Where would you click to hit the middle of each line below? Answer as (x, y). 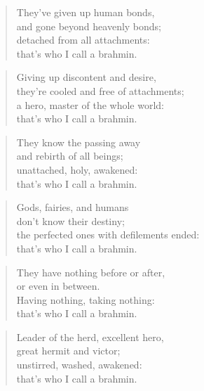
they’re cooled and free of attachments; (100, 90)
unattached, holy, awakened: (77, 169)
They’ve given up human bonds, (86, 12)
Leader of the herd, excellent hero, (90, 336)
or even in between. (58, 286)
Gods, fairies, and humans (73, 207)
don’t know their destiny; (70, 220)
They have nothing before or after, (91, 272)
